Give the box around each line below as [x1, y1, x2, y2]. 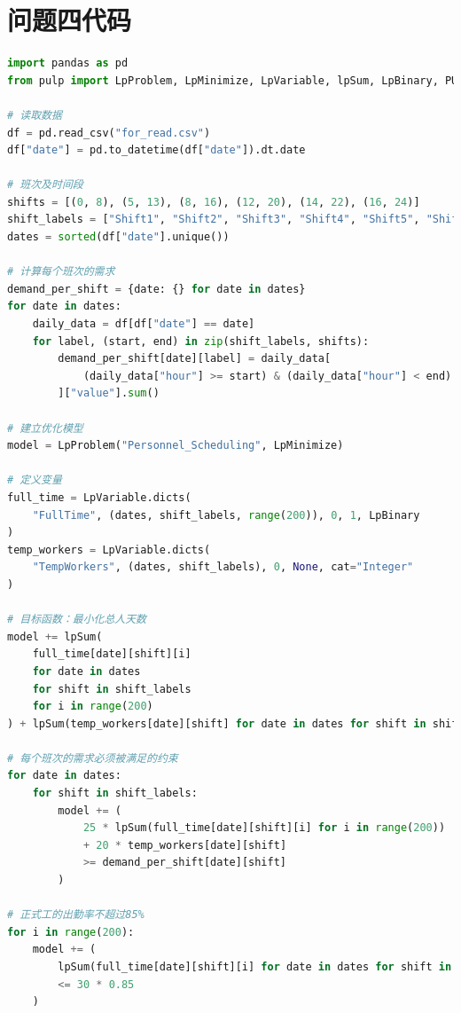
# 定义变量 [7, 474, 62, 487]
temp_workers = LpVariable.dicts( [7, 543, 211, 556]
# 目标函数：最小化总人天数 [7, 613, 147, 626]
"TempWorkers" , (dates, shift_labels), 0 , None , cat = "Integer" [32, 561, 414, 574]
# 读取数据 [7, 108, 62, 122]
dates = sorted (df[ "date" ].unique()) [7, 231, 230, 244]
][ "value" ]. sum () [58, 387, 160, 400]
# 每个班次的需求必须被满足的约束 [7, 751, 178, 765]
